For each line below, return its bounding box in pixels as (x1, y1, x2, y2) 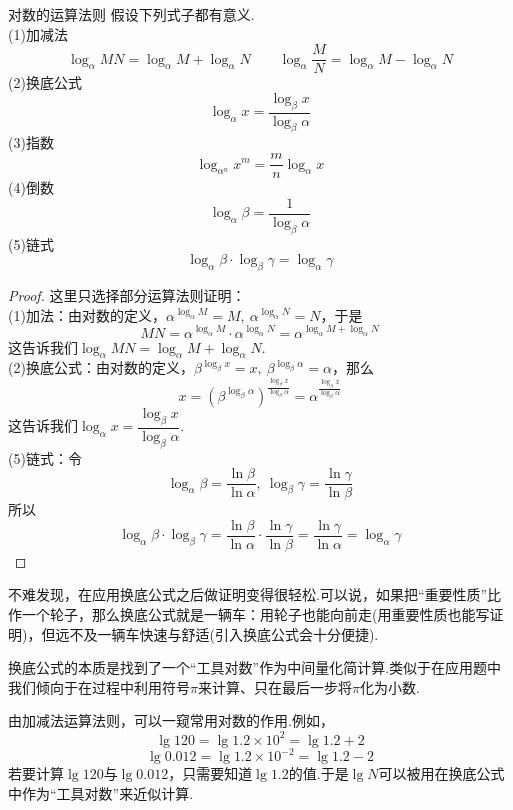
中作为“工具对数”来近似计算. (8, 782, 194, 803)
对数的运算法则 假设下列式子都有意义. (8, 4, 255, 24)
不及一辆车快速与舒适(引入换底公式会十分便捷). (69, 623, 379, 644)
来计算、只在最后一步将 (197, 676, 352, 697)
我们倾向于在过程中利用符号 (8, 676, 190, 697)
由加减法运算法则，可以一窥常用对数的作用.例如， (8, 710, 334, 731)
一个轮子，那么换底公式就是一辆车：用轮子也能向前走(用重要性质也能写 (21, 604, 490, 625)
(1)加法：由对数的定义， (8, 304, 166, 325)
